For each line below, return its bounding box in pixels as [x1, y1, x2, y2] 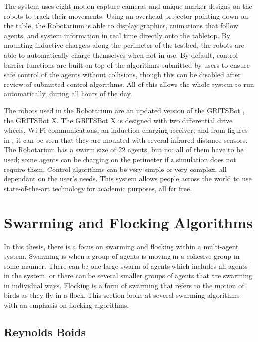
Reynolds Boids [4, 324, 86, 339]
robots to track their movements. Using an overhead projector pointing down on [4, 10, 248, 21]
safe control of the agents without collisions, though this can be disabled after [4, 69, 241, 80]
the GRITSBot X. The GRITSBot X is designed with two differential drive [4, 115, 233, 125]
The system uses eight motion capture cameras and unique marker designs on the [4, 1, 252, 11]
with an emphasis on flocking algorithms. [4, 299, 129, 310]
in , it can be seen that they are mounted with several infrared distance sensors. [4, 134, 248, 145]
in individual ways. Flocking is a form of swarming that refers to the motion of [4, 280, 244, 290]
